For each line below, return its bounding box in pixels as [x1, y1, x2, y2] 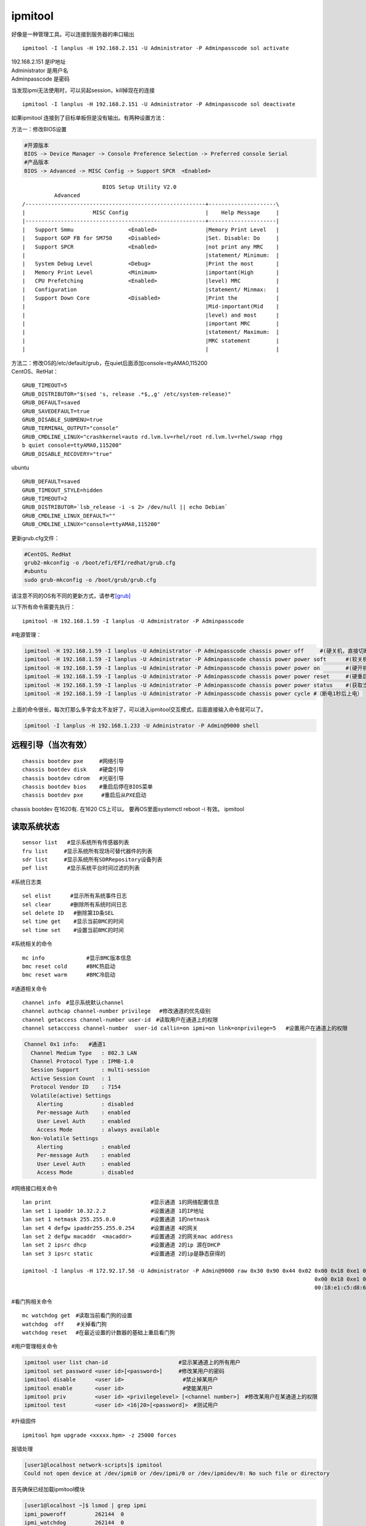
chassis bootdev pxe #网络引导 [22, 758, 124, 764]
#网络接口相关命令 [11, 1185, 58, 1192]
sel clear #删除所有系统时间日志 [22, 901, 127, 908]
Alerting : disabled [37, 1101, 134, 1107]
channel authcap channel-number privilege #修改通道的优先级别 [22, 1008, 211, 1014]
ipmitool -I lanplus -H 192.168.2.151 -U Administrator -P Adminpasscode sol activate [22, 45, 289, 51]
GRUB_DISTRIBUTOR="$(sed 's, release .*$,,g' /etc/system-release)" [22, 391, 231, 397]
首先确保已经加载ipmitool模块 [11, 1486, 85, 1493]
